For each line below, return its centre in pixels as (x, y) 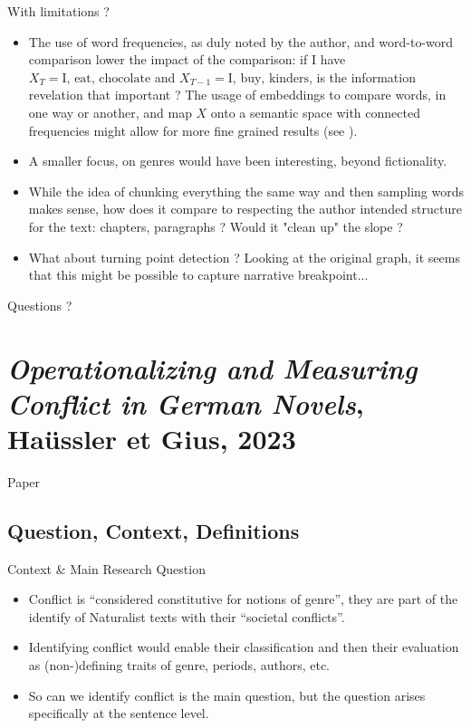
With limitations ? (58, 11)
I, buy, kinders (268, 78)
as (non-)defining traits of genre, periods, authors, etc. (179, 664)
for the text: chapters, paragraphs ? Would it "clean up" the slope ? (216, 226)
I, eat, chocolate (106, 78)
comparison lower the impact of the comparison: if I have (187, 59)
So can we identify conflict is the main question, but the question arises (227, 695)
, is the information (362, 77)
